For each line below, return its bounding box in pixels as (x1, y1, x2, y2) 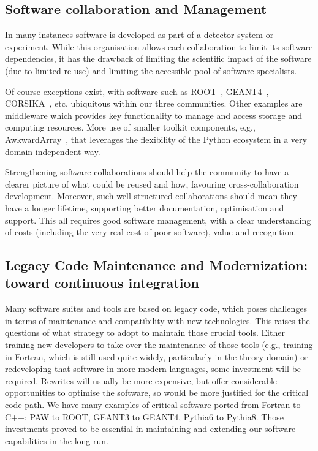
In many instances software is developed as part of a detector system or (5, 28, 274, 41)
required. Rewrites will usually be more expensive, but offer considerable (5, 374, 278, 387)
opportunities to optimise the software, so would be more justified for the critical (5, 386, 309, 399)
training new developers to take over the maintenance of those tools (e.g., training (5, 338, 313, 351)
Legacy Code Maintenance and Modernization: (5, 256, 308, 275)
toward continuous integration (5, 273, 199, 292)
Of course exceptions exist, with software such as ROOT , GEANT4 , (5, 85, 269, 97)
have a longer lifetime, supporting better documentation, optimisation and (5, 201, 284, 214)
